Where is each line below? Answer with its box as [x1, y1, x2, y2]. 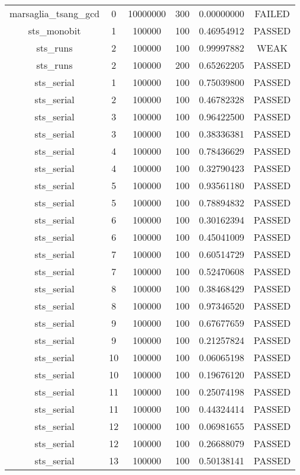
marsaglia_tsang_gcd [9, 7, 100, 20]
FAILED [254, 7, 290, 20]
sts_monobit [28, 24, 81, 37]
